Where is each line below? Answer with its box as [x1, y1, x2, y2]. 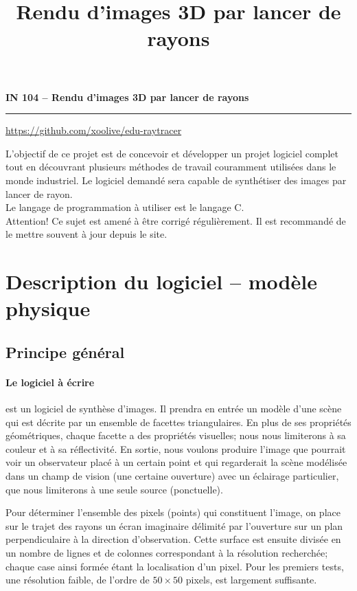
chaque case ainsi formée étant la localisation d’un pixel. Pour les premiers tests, [5, 559, 344, 573]
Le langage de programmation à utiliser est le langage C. [5, 200, 244, 214]
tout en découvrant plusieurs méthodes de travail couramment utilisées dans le [5, 159, 336, 174]
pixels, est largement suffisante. [185, 572, 317, 587]
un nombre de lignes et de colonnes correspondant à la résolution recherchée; [5, 545, 328, 559]
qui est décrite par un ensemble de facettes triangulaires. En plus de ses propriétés [5, 414, 352, 429]
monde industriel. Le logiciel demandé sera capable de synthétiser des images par [5, 172, 347, 187]
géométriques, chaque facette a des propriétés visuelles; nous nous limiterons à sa [5, 428, 346, 443]
